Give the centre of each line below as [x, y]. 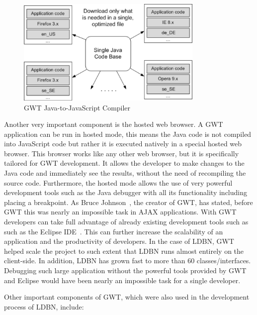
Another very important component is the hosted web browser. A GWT [114, 124]
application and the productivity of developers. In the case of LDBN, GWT [119, 241]
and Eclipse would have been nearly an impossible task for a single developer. [122, 280]
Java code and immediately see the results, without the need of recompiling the [125, 173]
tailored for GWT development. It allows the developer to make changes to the [124, 163]
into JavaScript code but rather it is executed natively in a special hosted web [123, 144]
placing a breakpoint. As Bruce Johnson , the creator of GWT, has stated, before [128, 202]
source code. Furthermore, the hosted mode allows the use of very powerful [118, 182]
